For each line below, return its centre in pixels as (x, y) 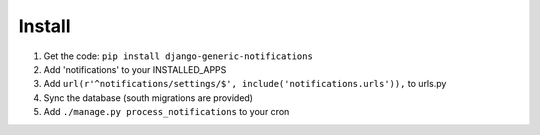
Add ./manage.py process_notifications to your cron (166, 112)
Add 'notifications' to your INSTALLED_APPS (135, 69)
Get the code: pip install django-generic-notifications (178, 56)
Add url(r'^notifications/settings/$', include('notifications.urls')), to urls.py (245, 84)
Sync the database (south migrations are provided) (148, 97)
